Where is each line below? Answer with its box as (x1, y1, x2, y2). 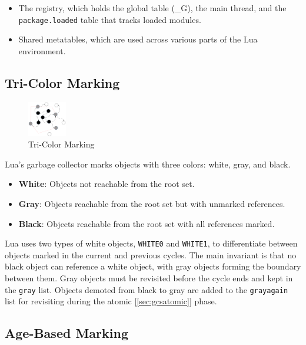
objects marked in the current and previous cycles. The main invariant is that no (5, 248, 297, 261)
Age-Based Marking (5, 324, 128, 342)
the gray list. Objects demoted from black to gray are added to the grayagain (5, 283, 288, 295)
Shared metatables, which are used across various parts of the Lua (18, 33, 258, 45)
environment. (18, 44, 66, 57)
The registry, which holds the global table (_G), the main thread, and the (18, 2, 287, 14)
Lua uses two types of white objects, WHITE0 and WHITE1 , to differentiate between (5, 237, 298, 249)
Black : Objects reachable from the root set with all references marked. (18, 217, 275, 229)
